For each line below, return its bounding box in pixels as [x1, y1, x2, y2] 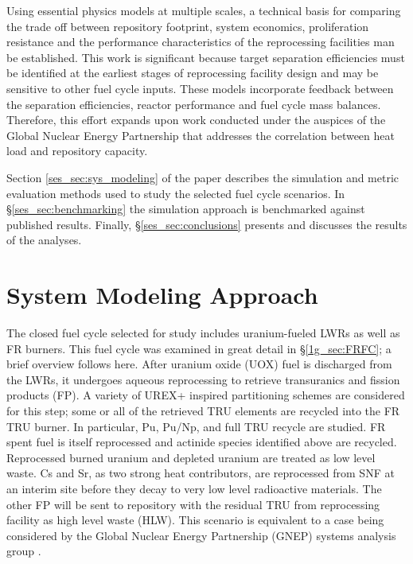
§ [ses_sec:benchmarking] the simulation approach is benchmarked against [6, 200, 365, 217]
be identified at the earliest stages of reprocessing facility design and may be [6, 64, 379, 81]
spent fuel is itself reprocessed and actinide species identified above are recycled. [6, 434, 397, 450]
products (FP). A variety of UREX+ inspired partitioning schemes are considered [6, 387, 405, 403]
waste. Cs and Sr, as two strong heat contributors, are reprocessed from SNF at [6, 465, 395, 481]
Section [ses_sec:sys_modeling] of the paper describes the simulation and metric [6, 169, 399, 185]
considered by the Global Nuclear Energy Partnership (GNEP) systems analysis [6, 527, 396, 543]
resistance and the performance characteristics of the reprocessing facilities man [6, 33, 395, 50]
